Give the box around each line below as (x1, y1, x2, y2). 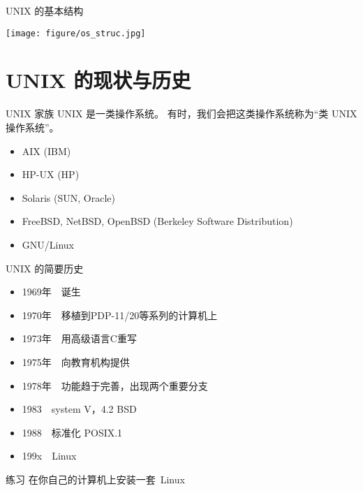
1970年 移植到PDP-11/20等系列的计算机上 (22, 307, 218, 322)
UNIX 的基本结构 (6, 3, 84, 17)
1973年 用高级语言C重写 (22, 331, 137, 346)
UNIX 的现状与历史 (6, 66, 191, 94)
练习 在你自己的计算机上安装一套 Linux (6, 471, 185, 486)
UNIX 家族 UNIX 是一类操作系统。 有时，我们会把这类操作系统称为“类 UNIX (6, 106, 357, 121)
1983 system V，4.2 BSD (22, 402, 137, 416)
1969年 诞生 (22, 284, 81, 299)
